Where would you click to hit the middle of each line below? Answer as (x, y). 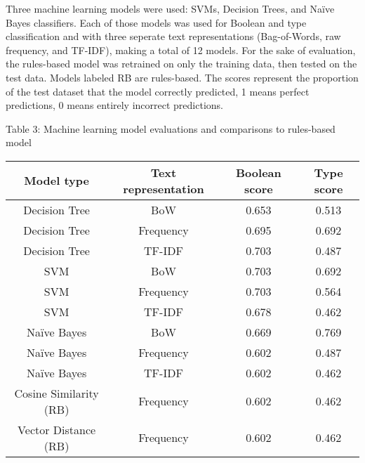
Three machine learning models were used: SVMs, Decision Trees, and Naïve (170, 8)
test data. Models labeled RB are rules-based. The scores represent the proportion (182, 77)
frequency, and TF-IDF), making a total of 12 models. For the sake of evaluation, (181, 50)
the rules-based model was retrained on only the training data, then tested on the (181, 64)
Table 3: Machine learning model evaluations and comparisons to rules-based (171, 128)
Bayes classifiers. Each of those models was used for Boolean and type (156, 22)
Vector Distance (57, 429)
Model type (57, 181)
